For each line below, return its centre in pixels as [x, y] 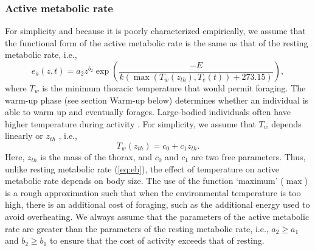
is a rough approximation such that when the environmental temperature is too [153, 192]
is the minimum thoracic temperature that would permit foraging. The [174, 88]
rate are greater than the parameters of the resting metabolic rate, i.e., [137, 228]
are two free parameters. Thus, [248, 156]
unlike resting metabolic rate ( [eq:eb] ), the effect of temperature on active [142, 168]
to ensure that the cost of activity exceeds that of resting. [157, 240]
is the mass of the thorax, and [96, 156]
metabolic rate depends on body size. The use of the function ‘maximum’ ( [144, 181]
